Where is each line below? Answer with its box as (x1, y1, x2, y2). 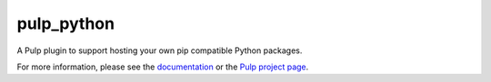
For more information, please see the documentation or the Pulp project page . (16, 61, 309, 72)
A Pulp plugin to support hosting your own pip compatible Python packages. (16, 45, 303, 56)
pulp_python (16, 14, 115, 33)
